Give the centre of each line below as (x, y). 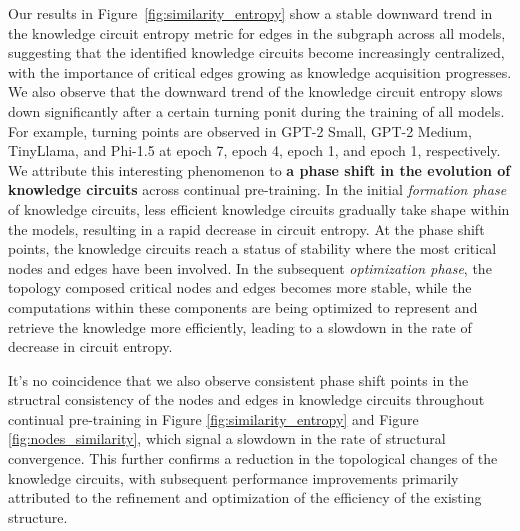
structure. (38, 516)
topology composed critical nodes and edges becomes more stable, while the (240, 287)
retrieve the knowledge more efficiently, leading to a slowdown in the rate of (240, 326)
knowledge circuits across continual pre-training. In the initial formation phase (257, 189)
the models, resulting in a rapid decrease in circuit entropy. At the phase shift (246, 228)
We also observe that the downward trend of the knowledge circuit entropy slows (255, 91)
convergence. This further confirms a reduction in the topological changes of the (253, 458)
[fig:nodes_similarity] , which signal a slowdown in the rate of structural (227, 438)
